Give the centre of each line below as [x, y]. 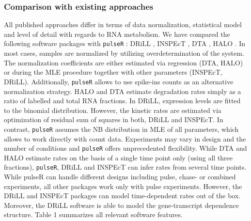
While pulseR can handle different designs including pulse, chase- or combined [120, 177]
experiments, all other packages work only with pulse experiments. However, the [123, 186]
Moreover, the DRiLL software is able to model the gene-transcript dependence [121, 205]
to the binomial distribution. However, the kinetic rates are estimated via [113, 110]
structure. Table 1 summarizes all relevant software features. [93, 214]
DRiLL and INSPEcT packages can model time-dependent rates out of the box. [122, 196]
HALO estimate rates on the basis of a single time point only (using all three [118, 157]
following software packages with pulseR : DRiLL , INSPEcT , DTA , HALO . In [125, 43]
